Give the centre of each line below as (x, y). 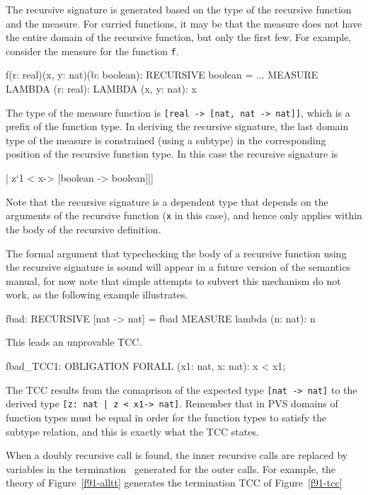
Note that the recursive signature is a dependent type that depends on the (167, 201)
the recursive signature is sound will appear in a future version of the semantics (178, 267)
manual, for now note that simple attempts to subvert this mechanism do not (173, 280)
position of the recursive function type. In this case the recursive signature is (172, 154)
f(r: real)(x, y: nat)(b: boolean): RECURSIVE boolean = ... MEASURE (162, 75)
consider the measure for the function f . (92, 51)
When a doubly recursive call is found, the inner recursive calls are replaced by (177, 455)
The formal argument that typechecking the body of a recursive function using (176, 253)
